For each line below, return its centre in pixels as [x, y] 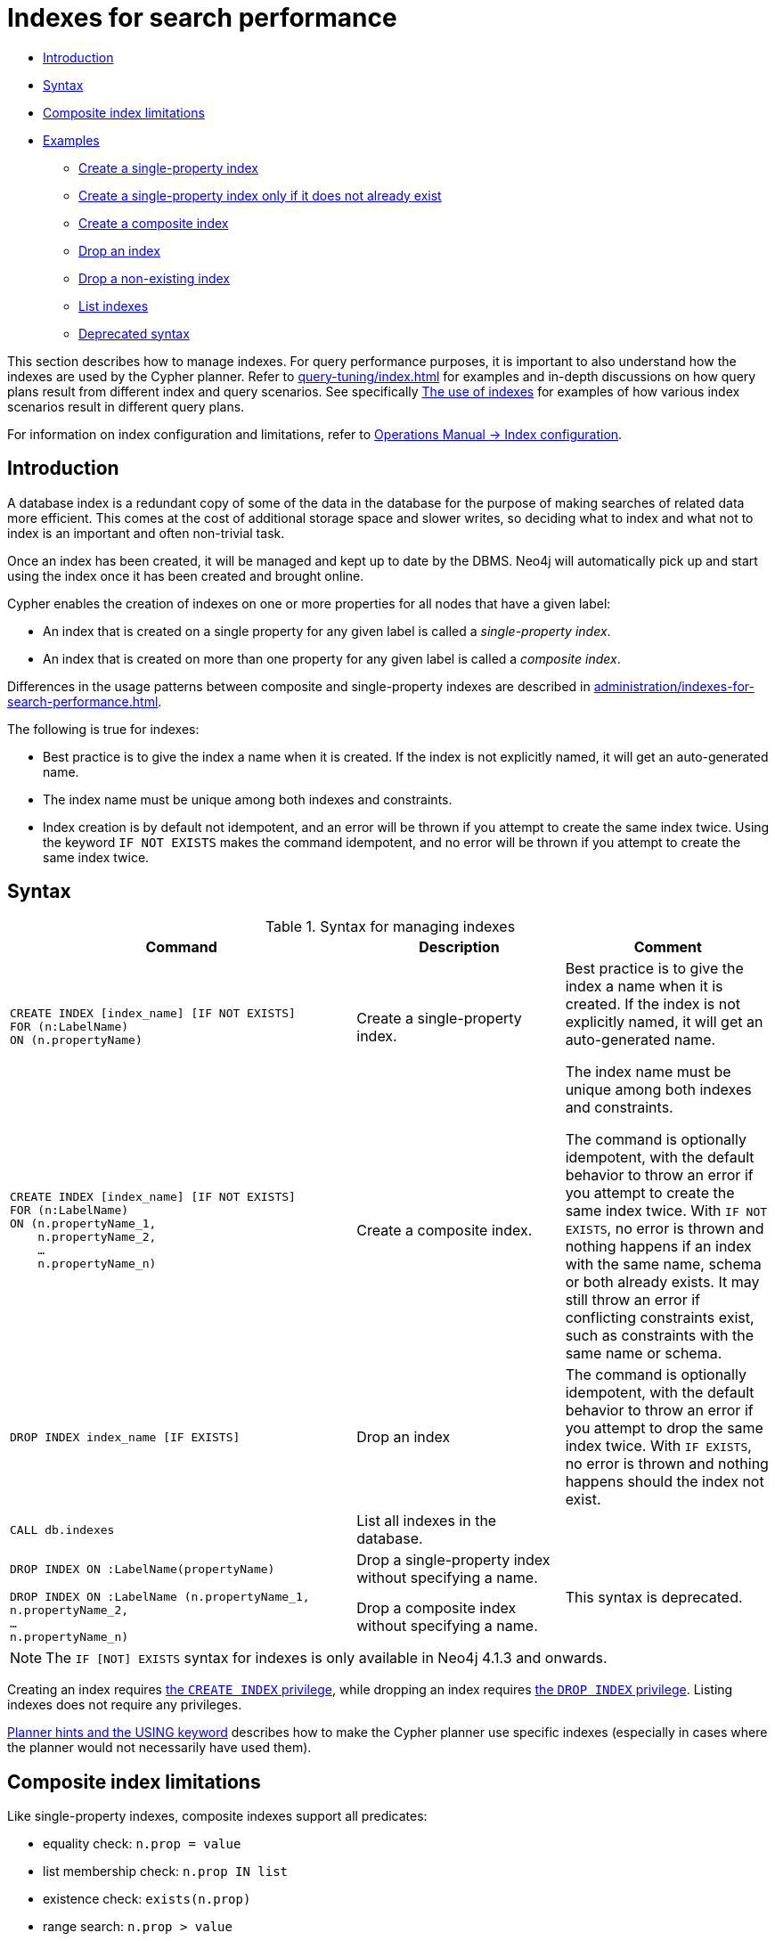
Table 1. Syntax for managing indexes [390, 927]
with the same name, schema [663, 1264]
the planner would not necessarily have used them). [159, 1748]
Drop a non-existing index [154, 278]
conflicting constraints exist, [660, 1318]
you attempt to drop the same [664, 1428]
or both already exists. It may [662, 1282]
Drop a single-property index [453, 1560]
